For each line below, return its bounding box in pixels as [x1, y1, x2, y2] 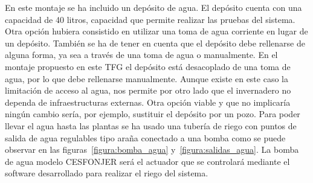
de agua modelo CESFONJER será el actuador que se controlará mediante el [5, 155, 290, 167]
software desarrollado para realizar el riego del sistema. [5, 167, 208, 179]
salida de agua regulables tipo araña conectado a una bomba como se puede [5, 131, 286, 144]
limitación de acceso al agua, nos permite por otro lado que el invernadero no [5, 84, 291, 97]
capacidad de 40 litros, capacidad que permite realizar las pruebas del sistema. [5, 13, 295, 25]
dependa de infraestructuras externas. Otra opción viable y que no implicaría [5, 95, 291, 108]
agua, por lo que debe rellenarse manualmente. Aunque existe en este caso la [5, 72, 288, 85]
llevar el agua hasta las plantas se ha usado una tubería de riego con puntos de [5, 119, 297, 132]
